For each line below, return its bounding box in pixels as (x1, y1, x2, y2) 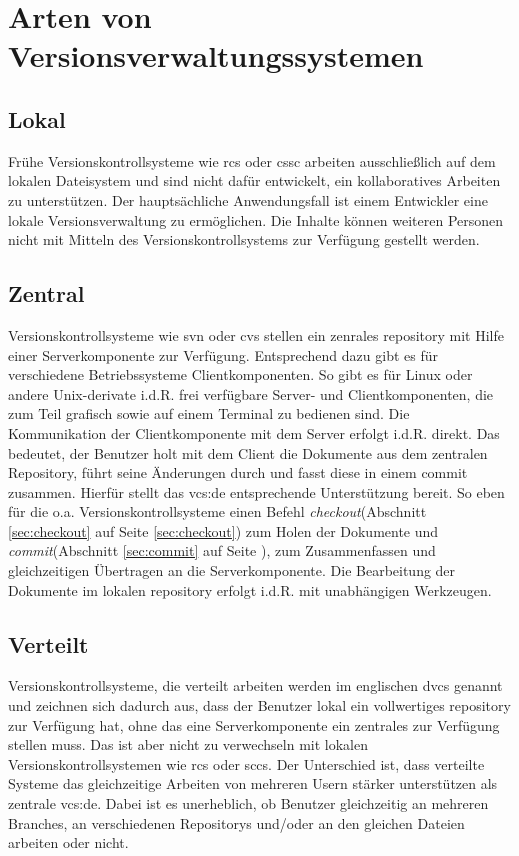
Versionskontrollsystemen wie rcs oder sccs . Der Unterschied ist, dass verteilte (8, 753, 485, 774)
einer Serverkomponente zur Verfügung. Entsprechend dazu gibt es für (8, 344, 438, 365)
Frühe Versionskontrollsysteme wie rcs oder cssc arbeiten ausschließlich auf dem (8, 150, 496, 171)
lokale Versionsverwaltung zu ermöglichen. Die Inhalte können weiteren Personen (8, 209, 504, 230)
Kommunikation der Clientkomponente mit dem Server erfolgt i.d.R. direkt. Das (8, 422, 500, 443)
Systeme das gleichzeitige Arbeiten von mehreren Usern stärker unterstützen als (8, 773, 498, 794)
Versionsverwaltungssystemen (8, 35, 424, 76)
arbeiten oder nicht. (8, 832, 129, 853)
